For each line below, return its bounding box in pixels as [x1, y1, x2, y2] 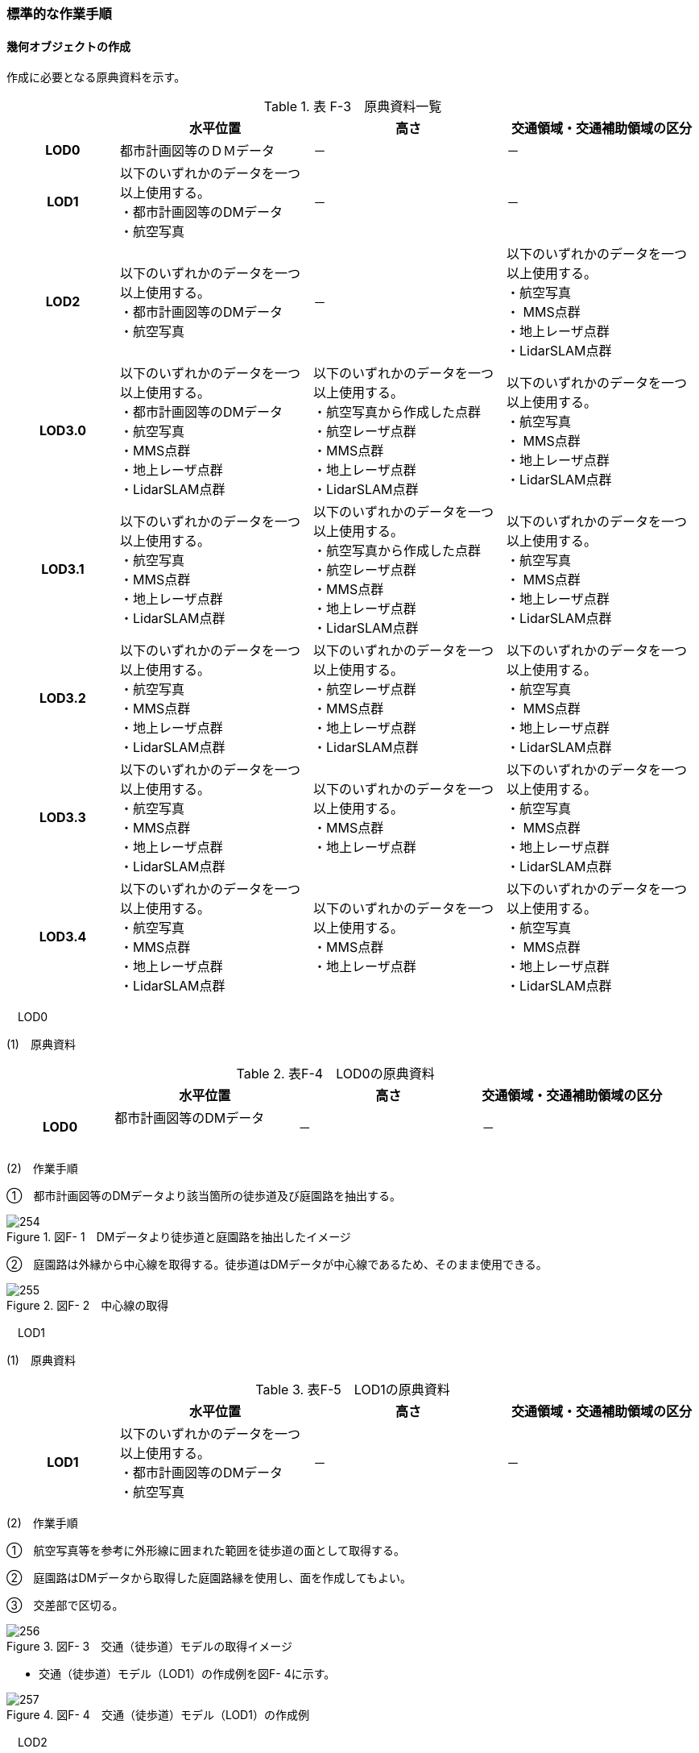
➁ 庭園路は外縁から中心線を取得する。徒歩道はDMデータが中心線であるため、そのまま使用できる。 [6, 1257, 548, 1272]
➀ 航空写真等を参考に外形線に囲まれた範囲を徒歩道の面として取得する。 [6, 1543, 406, 1558]
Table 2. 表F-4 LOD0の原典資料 [236, 1066, 435, 1082]
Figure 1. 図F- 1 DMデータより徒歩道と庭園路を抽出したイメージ [6, 1230, 351, 1244]
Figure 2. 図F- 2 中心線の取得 [6, 1298, 169, 1313]
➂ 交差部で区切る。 [6, 1598, 124, 1613]
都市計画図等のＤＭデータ [120, 143, 275, 160]
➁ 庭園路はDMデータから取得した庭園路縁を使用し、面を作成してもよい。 [6, 1571, 412, 1585]
